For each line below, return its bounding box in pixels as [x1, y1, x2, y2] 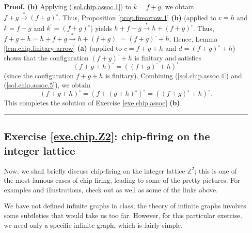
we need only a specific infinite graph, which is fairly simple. [4, 219, 183, 230]
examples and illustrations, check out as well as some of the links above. [4, 184, 218, 194]
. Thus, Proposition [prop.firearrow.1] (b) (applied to [58, 12, 217, 22]
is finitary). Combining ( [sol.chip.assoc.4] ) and [105, 70, 242, 80]
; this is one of [194, 165, 237, 175]
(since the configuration [4, 70, 74, 80]
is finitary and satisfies [134, 52, 201, 62]
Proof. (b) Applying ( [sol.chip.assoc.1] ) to [4, 1, 131, 11]
